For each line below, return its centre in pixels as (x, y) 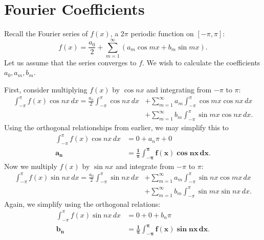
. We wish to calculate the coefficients (201, 62)
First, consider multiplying (46, 90)
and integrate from (145, 166)
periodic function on (162, 33)
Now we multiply (31, 166)
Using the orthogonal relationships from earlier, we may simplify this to (116, 127)
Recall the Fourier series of (46, 33)
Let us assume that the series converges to (70, 62)
